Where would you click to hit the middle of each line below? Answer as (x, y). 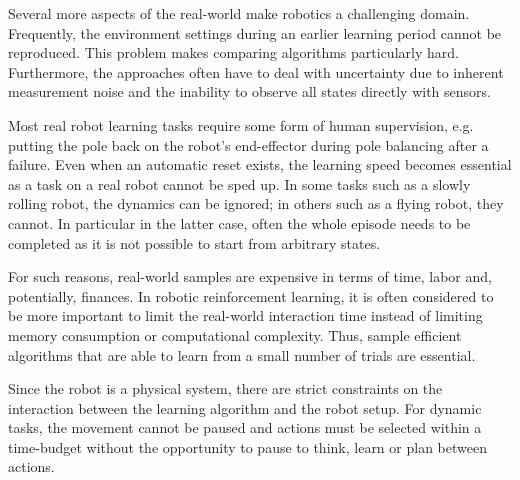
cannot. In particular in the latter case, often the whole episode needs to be (239, 222)
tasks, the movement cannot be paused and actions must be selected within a (245, 427)
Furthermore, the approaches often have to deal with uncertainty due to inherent (256, 71)
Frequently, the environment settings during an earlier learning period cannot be (255, 32)
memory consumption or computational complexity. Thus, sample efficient (235, 334)
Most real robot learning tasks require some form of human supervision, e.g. (241, 124)
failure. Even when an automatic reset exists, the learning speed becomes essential (260, 164)
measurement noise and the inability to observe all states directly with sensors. (249, 91)
